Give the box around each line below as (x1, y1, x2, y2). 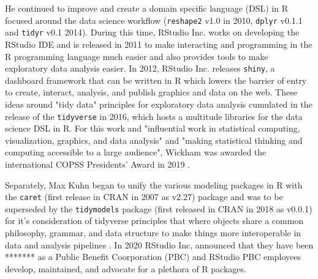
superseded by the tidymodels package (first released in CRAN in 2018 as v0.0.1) (5, 202, 312, 215)
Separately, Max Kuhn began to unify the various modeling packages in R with (5, 178, 303, 191)
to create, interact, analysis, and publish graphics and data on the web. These (5, 86, 297, 99)
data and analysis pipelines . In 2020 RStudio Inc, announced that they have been (5, 238, 314, 251)
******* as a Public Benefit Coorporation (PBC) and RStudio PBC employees (5, 250, 301, 263)
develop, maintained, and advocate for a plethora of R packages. (5, 262, 246, 275)
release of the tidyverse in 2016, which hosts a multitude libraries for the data (5, 110, 303, 122)
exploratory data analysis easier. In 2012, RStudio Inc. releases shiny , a (5, 62, 275, 75)
